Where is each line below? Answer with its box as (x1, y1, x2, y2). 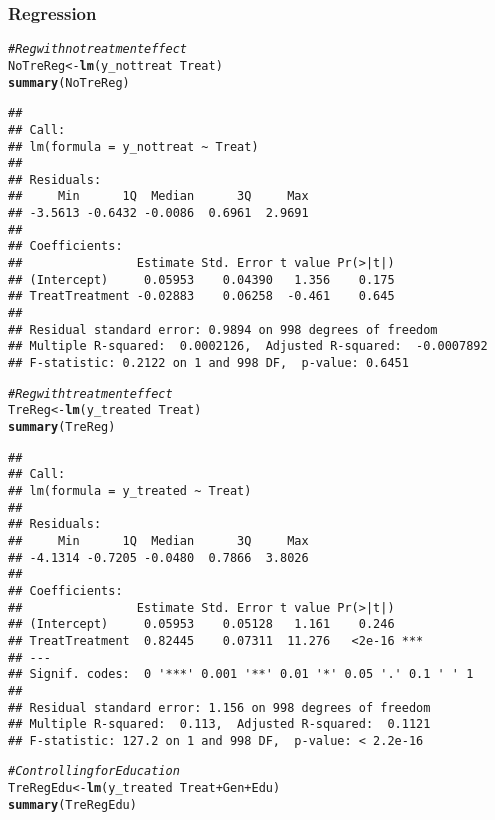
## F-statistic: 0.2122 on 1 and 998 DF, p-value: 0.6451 (8, 356, 409, 371)
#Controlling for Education (8, 764, 180, 779)
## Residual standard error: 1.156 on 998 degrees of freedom (8, 700, 431, 715)
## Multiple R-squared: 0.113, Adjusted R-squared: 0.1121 (8, 717, 431, 732)
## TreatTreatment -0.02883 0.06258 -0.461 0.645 (8, 289, 395, 304)
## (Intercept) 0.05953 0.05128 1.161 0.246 (8, 617, 395, 632)
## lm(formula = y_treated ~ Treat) (8, 483, 252, 498)
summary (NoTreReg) (8, 75, 130, 90)
